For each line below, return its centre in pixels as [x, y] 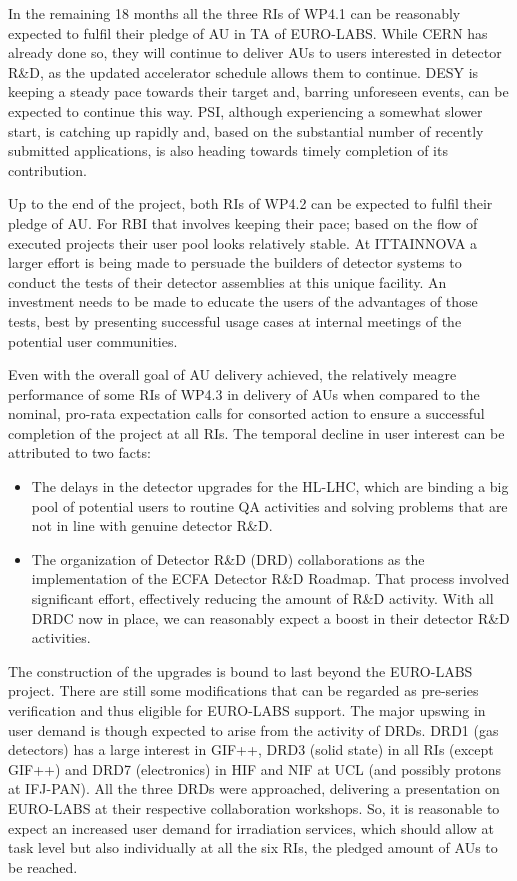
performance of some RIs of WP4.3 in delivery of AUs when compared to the [244, 393]
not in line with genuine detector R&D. [152, 525]
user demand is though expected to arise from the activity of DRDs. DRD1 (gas [253, 729]
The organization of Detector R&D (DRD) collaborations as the [228, 558]
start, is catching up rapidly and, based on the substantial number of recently [246, 130]
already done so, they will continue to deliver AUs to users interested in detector [255, 52]
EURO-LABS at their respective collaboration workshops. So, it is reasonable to [254, 807]
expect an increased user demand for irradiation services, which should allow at [251, 827]
